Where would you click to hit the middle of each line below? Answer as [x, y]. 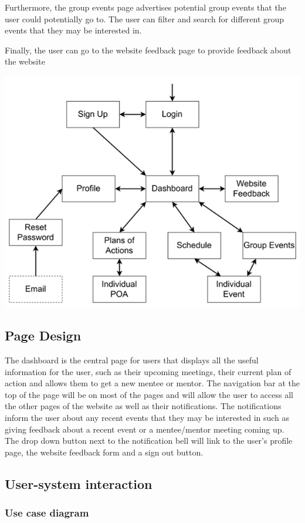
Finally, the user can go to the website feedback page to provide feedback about [148, 50]
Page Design [43, 335]
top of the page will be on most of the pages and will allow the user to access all [149, 394]
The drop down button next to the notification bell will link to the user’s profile [149, 441]
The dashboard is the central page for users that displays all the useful [132, 360]
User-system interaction [79, 483]
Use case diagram [47, 513]
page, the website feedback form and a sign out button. [104, 452]
